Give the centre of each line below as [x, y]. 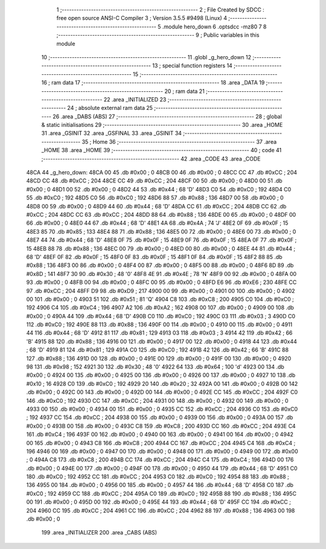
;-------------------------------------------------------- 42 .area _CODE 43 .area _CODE [151, 159]
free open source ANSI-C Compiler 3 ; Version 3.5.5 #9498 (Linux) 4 [142, 18]
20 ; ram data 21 [184, 91]
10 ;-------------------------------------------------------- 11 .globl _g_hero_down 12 [146, 57]
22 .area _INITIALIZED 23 [135, 99]
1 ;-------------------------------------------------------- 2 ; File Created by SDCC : [161, 10]
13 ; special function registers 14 [192, 66]
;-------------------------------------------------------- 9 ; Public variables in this [158, 35]
